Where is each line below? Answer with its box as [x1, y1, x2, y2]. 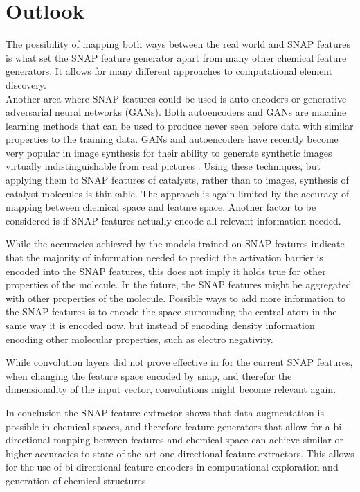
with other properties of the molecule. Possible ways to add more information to [6, 290, 346, 305]
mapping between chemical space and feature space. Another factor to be [6, 200, 316, 214]
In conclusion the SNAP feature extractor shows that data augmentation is [6, 405, 324, 419]
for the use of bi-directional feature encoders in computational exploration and [6, 459, 339, 474]
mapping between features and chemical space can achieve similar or [53, 432, 344, 447]
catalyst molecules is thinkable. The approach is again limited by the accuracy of [6, 186, 350, 200]
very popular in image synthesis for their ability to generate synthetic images [6, 145, 332, 159]
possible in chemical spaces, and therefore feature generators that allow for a [6, 419, 330, 433]
